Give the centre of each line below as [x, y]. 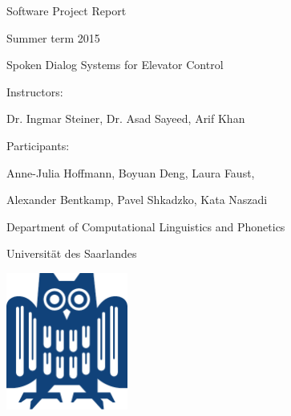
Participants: [38, 145]
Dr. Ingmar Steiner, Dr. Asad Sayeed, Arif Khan [126, 118]
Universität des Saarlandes [72, 253]
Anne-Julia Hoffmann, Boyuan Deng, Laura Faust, [131, 172]
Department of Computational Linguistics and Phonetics [146, 226]
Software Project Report [67, 10]
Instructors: [35, 91]
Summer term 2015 [53, 37]
